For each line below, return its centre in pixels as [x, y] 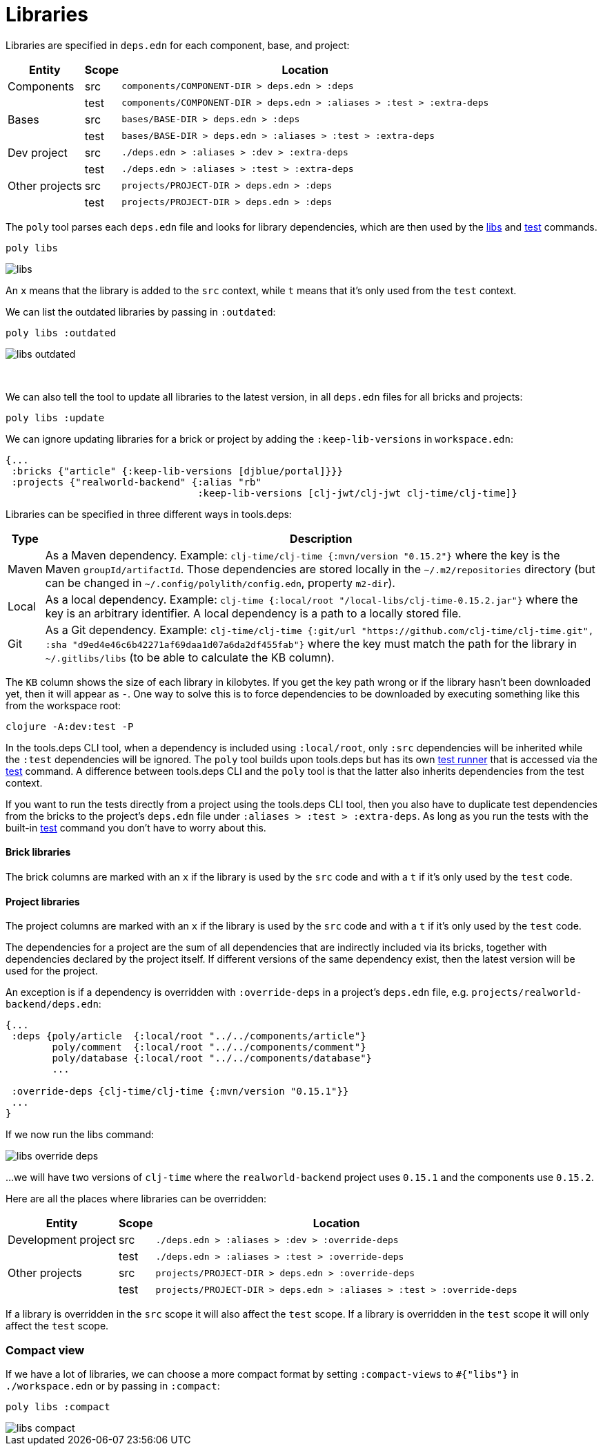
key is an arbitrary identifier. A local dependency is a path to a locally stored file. [253, 613]
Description [321, 538]
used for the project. [52, 971]
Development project [62, 1240]
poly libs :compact [58, 1406]
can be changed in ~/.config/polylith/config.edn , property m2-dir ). [220, 583]
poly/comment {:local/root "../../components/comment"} [209, 1047]
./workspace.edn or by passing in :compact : [113, 1385]
